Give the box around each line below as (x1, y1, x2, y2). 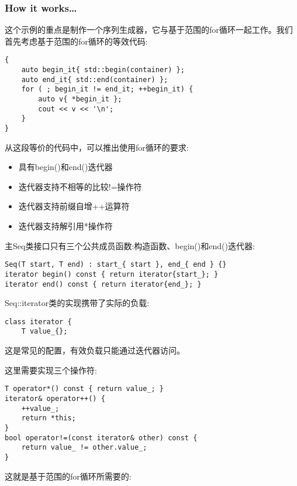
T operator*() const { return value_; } (5, 385, 164, 393)
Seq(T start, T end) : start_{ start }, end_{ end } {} (5, 260, 227, 269)
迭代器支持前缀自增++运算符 (18, 200, 130, 212)
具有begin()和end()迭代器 (18, 161, 113, 173)
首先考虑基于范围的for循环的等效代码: (5, 35, 148, 47)
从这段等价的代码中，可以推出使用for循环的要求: (5, 141, 189, 153)
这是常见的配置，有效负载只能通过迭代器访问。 (5, 344, 185, 356)
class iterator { (5, 317, 72, 326)
